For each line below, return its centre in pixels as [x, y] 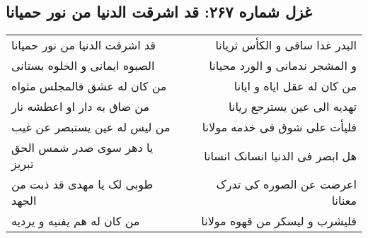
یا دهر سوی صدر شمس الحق [82, 148]
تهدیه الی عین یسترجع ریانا [293, 107]
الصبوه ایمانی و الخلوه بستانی [83, 66]
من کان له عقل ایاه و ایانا [295, 86]
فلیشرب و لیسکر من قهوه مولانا [279, 221]
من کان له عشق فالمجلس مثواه [89, 86]
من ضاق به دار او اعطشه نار [81, 107]
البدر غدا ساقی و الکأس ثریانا [286, 45]
